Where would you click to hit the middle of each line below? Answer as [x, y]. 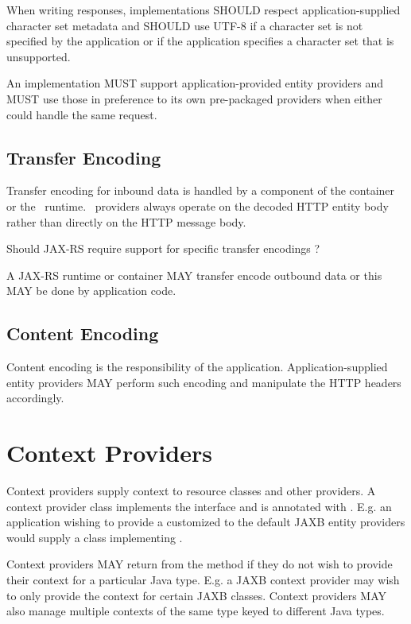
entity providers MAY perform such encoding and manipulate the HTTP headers [204, 382]
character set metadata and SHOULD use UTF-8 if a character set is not [185, 25]
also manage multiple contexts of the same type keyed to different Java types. [196, 611]
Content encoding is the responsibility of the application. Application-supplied [197, 367]
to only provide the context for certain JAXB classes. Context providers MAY [197, 595]
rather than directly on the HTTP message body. [126, 221]
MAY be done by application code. [91, 291]
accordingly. [35, 398]
